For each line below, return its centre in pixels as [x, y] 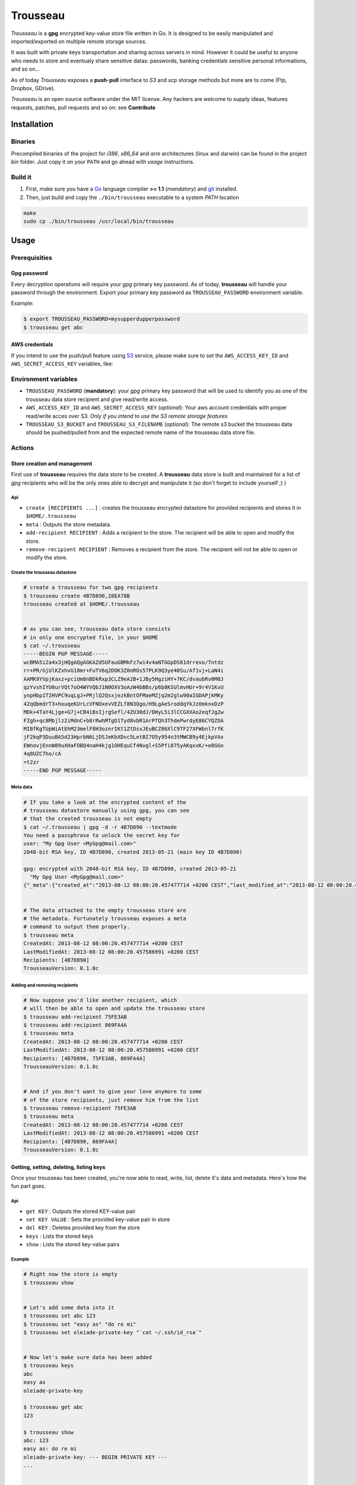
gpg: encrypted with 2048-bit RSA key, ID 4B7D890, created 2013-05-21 [130, 868]
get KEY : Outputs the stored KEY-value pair [81, 1211]
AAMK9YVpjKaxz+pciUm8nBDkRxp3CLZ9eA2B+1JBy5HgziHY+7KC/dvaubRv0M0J [124, 679]
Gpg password [29, 273]
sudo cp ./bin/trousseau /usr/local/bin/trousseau [99, 222]
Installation [32, 124]
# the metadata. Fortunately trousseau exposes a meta [105, 918]
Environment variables [44, 379]
